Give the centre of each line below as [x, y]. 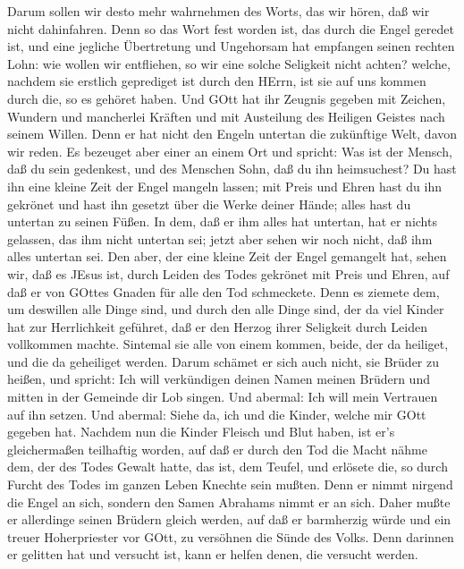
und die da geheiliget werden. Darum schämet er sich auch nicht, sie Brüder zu [223, 361]
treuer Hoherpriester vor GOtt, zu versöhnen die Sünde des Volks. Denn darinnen [231, 536]
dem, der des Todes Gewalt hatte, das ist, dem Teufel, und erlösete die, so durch [228, 467]
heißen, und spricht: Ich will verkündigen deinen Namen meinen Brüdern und [219, 379]
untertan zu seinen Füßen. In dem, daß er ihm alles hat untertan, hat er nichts [222, 221]
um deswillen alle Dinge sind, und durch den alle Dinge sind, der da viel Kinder [226, 309]
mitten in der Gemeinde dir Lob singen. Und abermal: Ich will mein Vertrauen [223, 397]
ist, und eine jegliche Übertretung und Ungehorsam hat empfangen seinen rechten [231, 46]
